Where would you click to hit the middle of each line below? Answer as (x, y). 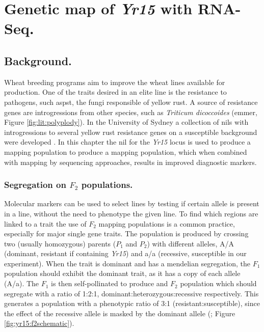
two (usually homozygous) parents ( (60, 243)
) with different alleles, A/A (190, 243)
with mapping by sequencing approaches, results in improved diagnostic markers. (130, 162)
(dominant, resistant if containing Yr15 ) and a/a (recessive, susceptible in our (125, 253)
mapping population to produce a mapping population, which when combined (126, 151)
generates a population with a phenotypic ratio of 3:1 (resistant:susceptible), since (132, 303)
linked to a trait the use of (45, 223)
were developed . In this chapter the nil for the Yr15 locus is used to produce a (127, 142)
